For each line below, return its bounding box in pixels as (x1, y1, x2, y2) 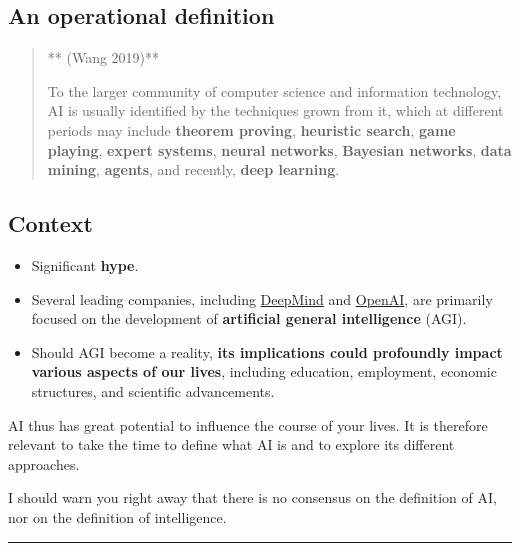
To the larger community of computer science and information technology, (47, 80, 502, 101)
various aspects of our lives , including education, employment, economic (31, 361, 497, 382)
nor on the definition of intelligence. (8, 506, 227, 527)
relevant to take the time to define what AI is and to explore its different (8, 434, 455, 455)
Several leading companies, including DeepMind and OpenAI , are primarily (31, 288, 493, 309)
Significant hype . (31, 254, 139, 275)
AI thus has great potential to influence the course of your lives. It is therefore (8, 414, 488, 435)
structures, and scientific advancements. (31, 380, 275, 401)
